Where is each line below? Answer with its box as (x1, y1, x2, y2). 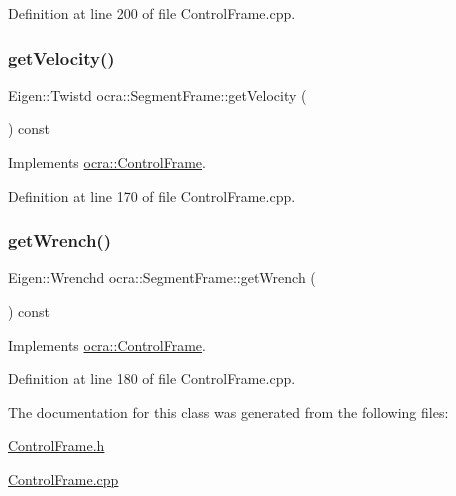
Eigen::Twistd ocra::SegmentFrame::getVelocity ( (8, 84, 307, 105)
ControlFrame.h (8, 435, 105, 456)
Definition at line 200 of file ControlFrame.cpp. (8, 3, 296, 23)
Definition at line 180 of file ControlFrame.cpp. (8, 368, 296, 389)
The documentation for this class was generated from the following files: (8, 401, 449, 422)
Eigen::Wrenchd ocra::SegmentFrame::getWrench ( (8, 267, 316, 288)
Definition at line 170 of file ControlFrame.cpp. (8, 185, 296, 206)
